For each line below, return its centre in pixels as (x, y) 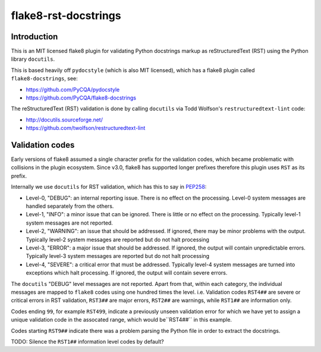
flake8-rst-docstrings (66, 15)
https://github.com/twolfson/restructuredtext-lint (86, 128)
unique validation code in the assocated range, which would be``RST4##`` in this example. (121, 320)
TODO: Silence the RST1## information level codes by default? (87, 341)
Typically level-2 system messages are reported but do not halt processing (117, 239)
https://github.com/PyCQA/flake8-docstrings (81, 98)
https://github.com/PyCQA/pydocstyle (73, 89)
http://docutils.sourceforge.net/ (64, 120)
